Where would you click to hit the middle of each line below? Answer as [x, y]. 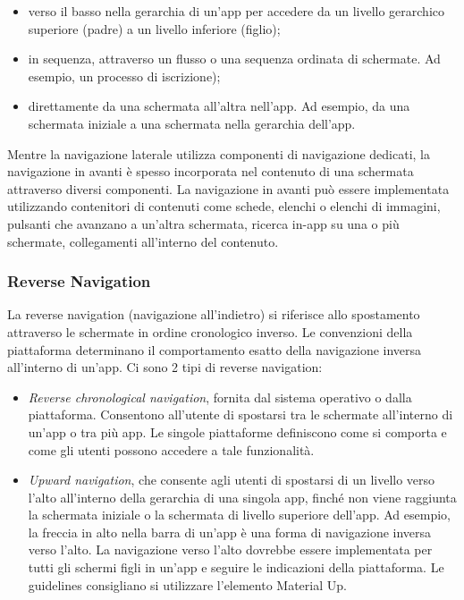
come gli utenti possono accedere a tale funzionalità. [171, 449]
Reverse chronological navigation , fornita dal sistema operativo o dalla [220, 397]
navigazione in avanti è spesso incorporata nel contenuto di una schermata [211, 171]
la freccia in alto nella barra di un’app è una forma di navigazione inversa [230, 532]
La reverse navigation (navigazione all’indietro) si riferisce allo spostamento [214, 314]
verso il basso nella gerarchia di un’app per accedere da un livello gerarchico [236, 11]
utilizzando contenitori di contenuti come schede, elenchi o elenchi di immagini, [224, 206]
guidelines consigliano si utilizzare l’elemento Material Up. [187, 584]
